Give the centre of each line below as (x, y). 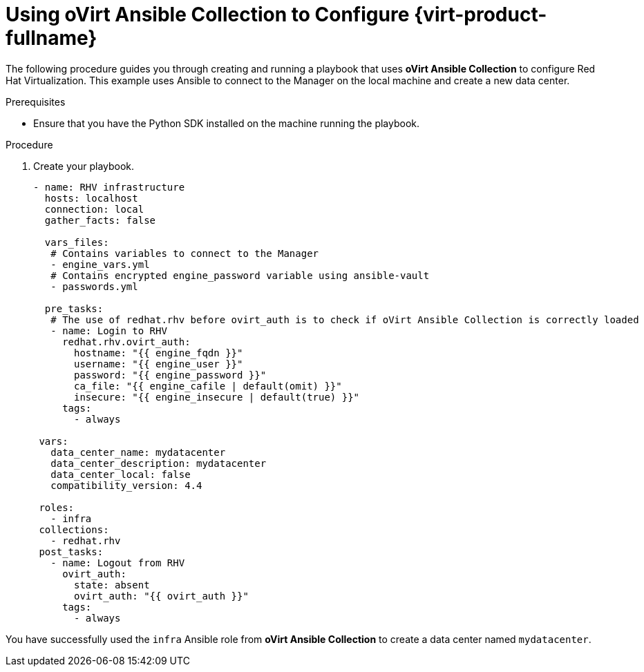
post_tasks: (71, 551)
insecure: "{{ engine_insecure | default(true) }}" (217, 397)
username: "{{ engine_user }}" (159, 364)
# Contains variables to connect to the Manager (185, 253)
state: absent (112, 585)
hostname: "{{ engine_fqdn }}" (159, 353)
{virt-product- (480, 15)
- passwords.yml (94, 286)
